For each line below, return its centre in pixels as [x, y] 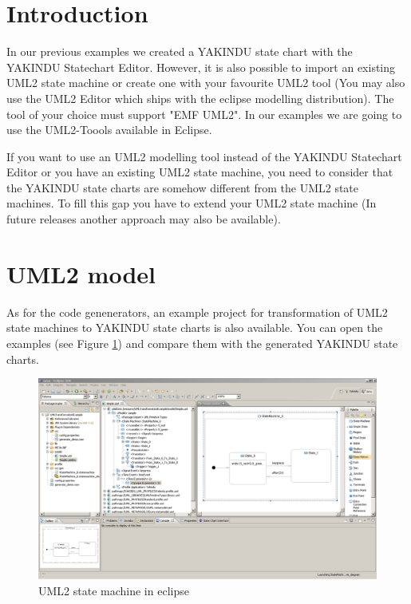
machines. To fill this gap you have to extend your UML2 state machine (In [192, 203]
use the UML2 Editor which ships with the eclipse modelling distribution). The [200, 98]
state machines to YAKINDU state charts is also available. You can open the [195, 328]
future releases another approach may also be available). [144, 219]
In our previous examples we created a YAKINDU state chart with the [180, 51]
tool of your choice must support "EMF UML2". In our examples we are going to [204, 114]
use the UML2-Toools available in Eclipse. [109, 130]
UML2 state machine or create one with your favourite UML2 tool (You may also [206, 83]
